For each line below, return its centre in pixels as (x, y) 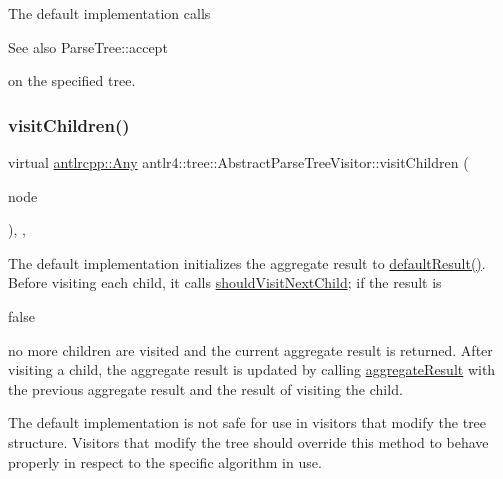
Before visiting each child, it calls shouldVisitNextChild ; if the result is (225, 282)
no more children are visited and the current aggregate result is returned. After (250, 349)
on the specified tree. (72, 80)
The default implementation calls (109, 13)
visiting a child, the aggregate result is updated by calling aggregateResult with (252, 369)
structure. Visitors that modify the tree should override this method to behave (248, 441)
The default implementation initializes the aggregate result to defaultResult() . (247, 262)
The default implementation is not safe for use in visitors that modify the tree (247, 422)
